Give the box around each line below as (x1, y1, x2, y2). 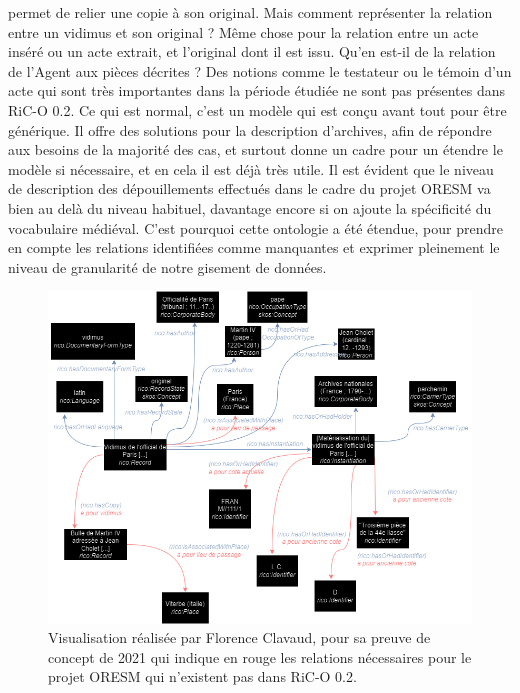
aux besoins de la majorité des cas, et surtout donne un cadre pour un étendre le (8, 139, 503, 160)
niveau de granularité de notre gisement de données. (8, 256, 327, 277)
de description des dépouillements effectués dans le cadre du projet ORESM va (8, 178, 491, 199)
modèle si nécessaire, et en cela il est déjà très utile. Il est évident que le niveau (8, 158, 494, 179)
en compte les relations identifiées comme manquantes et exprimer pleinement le (8, 237, 500, 258)
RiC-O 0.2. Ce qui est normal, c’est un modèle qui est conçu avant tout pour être (8, 99, 507, 120)
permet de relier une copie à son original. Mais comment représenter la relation (8, 2, 493, 22)
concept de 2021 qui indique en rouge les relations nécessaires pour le (48, 646, 472, 667)
